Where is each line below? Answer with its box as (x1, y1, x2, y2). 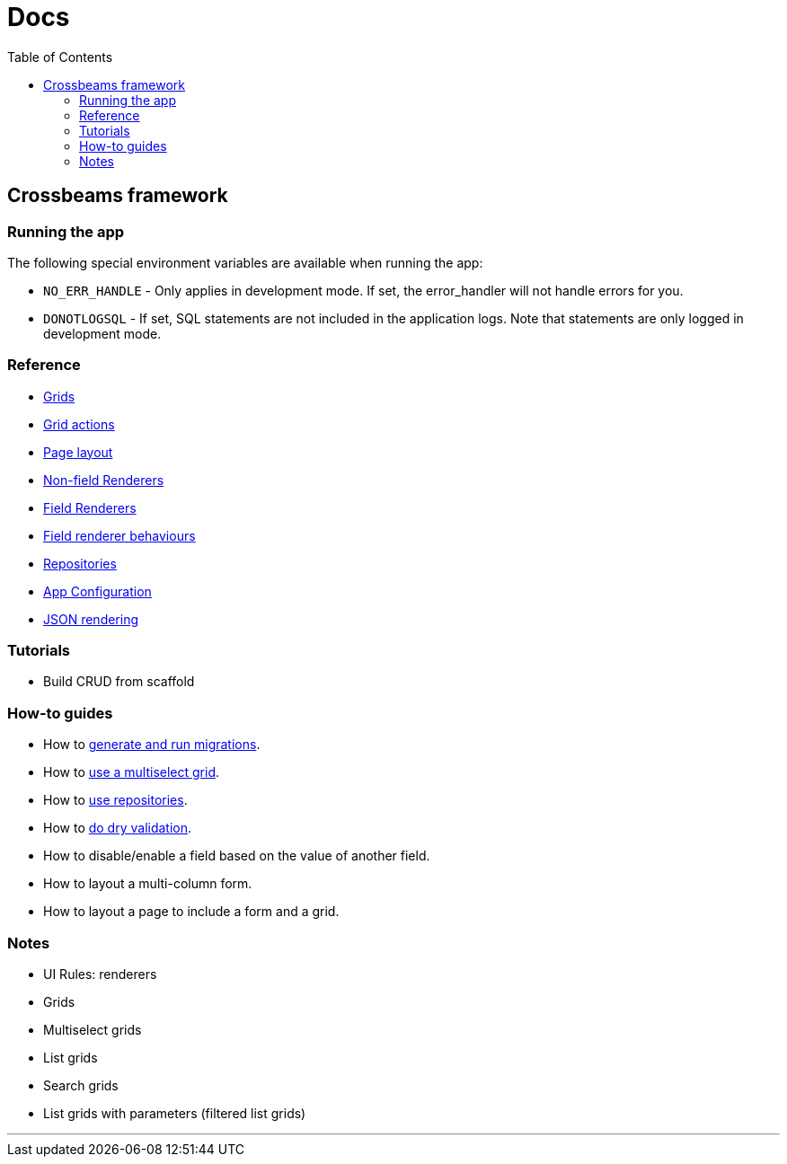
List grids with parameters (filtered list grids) (43, 1105, 306, 1121)
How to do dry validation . (43, 820, 192, 836)
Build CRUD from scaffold (43, 674, 195, 690)
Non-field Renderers (43, 472, 164, 488)
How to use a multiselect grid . (43, 764, 220, 780)
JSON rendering (43, 611, 139, 627)
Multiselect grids (43, 1021, 142, 1037)
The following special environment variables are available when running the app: (7, 254, 483, 270)
